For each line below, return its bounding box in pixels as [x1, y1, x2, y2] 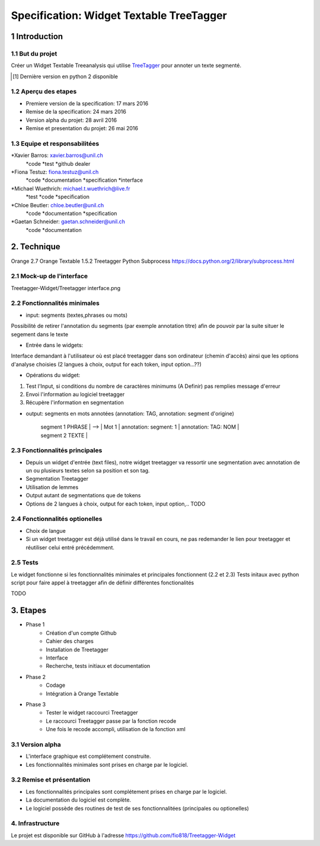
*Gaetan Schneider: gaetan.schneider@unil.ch [11, 218, 126, 225]
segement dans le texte [11, 330, 68, 337]
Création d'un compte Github [46, 629, 117, 636]
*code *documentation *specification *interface [25, 176, 143, 184]
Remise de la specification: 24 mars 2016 [25, 108, 127, 115]
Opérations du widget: [25, 372, 81, 379]
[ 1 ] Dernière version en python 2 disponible [12, 73, 119, 80]
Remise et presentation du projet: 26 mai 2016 [25, 125, 139, 132]
